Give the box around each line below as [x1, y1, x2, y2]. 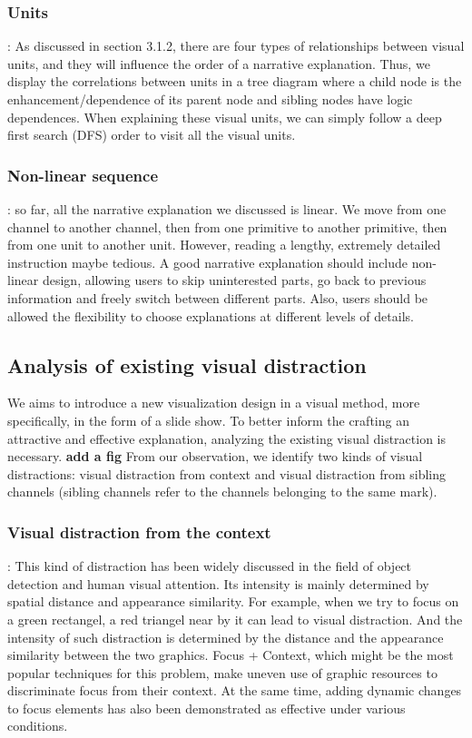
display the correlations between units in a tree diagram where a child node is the [7, 72, 462, 91]
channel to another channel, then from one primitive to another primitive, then [7, 217, 447, 236]
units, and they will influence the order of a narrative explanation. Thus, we [7, 54, 430, 73]
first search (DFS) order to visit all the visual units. [7, 125, 296, 144]
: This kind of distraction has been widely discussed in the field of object [7, 556, 412, 576]
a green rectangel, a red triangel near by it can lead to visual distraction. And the [7, 609, 463, 628]
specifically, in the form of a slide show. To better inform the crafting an [7, 410, 409, 429]
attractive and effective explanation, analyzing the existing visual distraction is [7, 428, 447, 448]
